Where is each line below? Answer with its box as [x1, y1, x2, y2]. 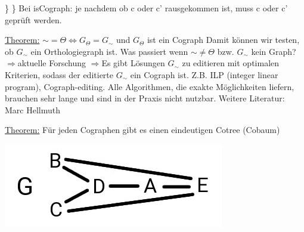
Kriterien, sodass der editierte [5, 68, 113, 81]
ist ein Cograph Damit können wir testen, [147, 33, 300, 46]
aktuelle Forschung [17, 57, 86, 69]
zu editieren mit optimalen [182, 57, 280, 69]
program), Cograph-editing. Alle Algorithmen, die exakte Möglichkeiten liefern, [5, 80, 294, 92]
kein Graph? [251, 45, 296, 57]
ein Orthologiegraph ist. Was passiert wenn [30, 45, 188, 57]
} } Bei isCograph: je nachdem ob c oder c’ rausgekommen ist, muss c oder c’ [5, 2, 288, 14]
